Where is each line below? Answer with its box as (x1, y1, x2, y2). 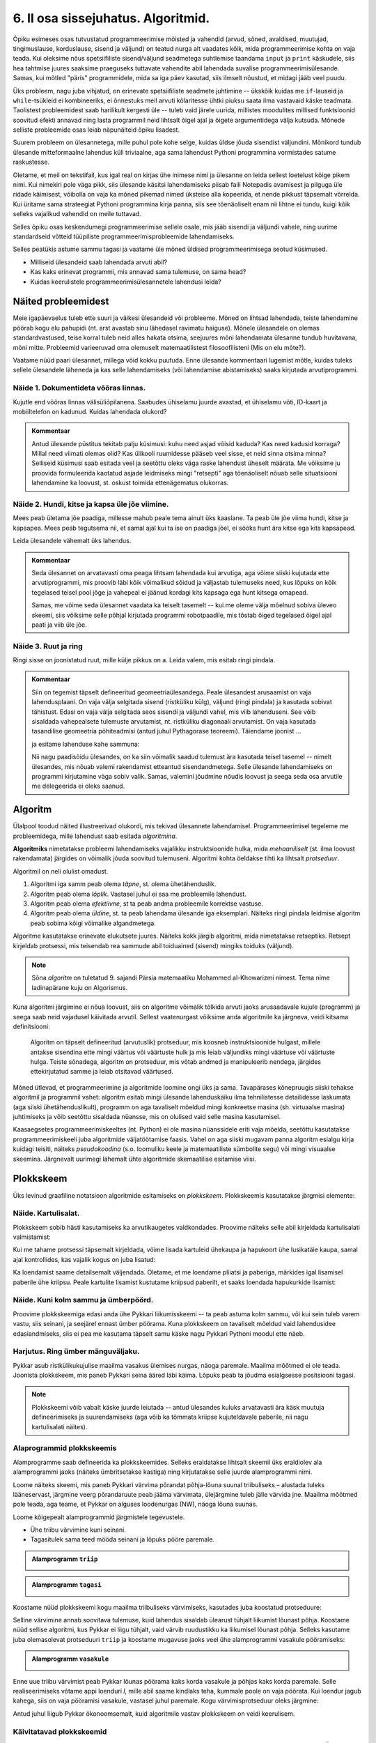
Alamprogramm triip (31, 1555, 98, 1563)
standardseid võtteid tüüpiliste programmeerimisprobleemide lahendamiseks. (13, 232, 235, 241)
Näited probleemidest (13, 296, 109, 307)
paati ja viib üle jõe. (31, 621, 87, 629)
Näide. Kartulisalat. (13, 1208, 80, 1218)
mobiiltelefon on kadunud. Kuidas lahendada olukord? (13, 407, 167, 416)
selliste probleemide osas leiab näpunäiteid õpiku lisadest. (13, 125, 180, 134)
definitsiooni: (13, 1022, 50, 1030)
